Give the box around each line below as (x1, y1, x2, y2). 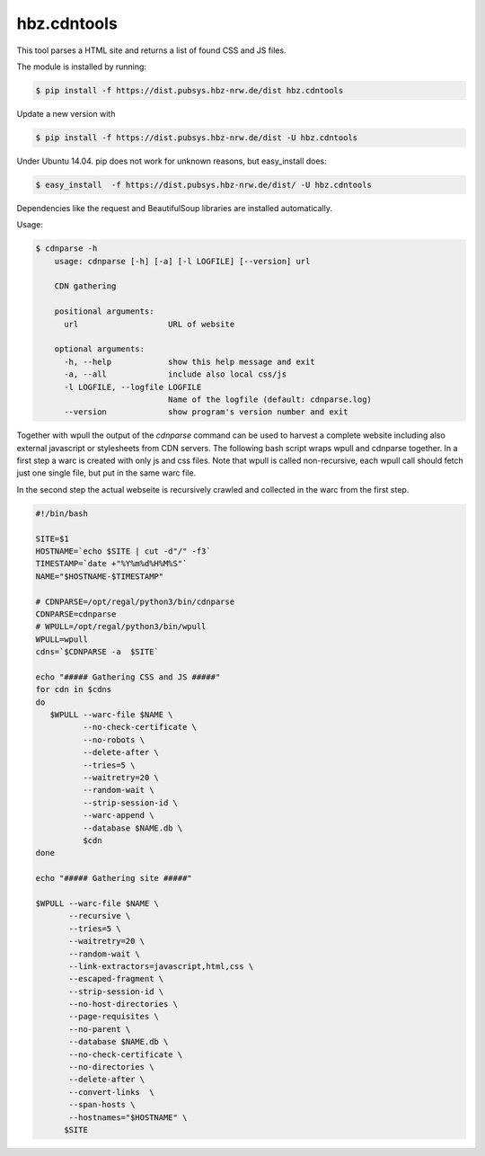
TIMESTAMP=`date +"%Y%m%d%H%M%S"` (35, 558, 188, 569)
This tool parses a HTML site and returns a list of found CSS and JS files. (16, 45, 287, 56)
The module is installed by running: (16, 61, 147, 72)
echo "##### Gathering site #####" (35, 873, 192, 884)
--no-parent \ (68, 1024, 131, 1034)
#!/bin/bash (35, 508, 89, 519)
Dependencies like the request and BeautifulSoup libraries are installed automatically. (16, 202, 332, 213)
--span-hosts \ (68, 1099, 136, 1110)
